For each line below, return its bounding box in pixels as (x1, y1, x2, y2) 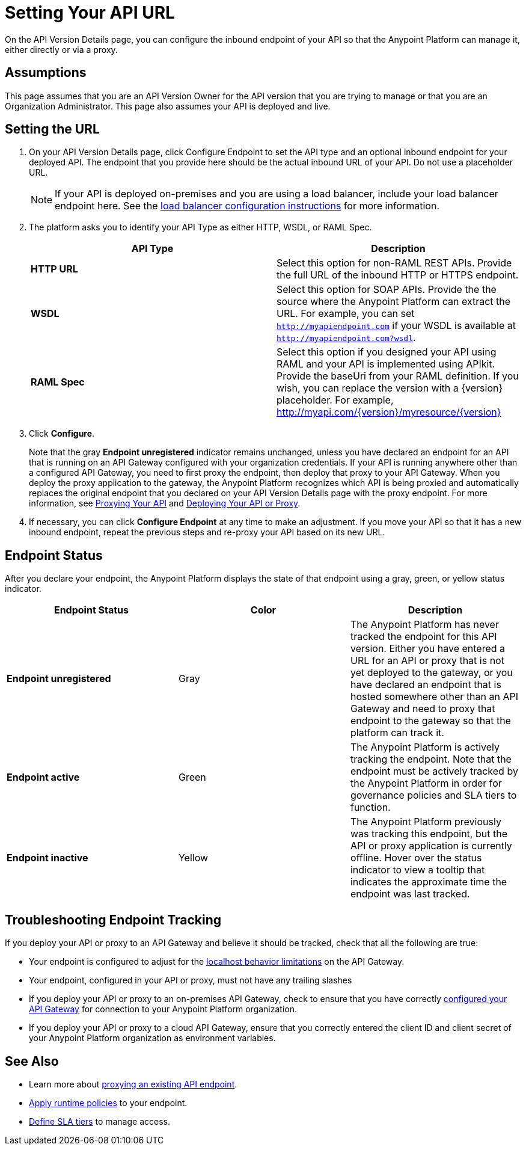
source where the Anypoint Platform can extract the (277, 295, 511, 308)
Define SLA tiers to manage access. (29, 1116, 170, 1127)
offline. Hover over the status (350, 852, 482, 864)
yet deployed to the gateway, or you (350, 666, 513, 679)
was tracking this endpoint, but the (350, 828, 507, 840)
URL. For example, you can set (277, 307, 415, 320)
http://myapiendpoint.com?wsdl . (277, 331, 416, 344)
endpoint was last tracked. (350, 888, 470, 900)
